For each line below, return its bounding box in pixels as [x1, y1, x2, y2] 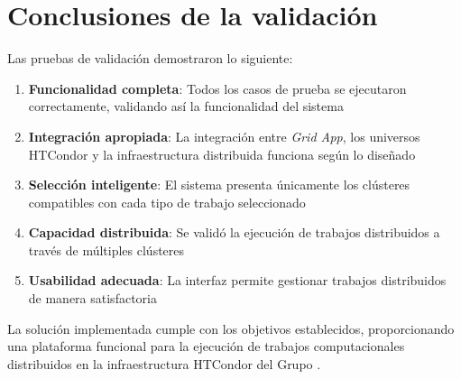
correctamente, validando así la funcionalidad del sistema [28, 97, 344, 116]
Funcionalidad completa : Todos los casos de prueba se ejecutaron [28, 79, 407, 97]
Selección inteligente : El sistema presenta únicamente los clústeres [28, 175, 410, 194]
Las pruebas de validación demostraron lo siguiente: [7, 49, 293, 68]
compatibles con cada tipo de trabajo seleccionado [28, 192, 306, 211]
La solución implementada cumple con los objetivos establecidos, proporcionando [7, 319, 455, 337]
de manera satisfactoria [28, 289, 157, 308]
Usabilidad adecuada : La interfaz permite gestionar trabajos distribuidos [28, 271, 447, 290]
